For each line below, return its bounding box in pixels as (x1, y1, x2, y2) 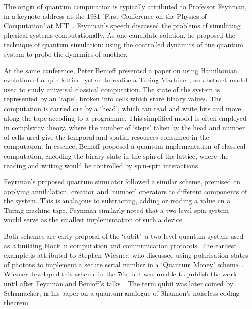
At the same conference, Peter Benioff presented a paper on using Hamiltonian (4, 65, 237, 75)
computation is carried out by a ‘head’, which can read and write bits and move (4, 103, 241, 113)
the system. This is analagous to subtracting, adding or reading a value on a (4, 195, 231, 206)
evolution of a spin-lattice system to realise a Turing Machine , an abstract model (4, 75, 248, 85)
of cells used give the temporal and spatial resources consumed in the (4, 131, 209, 142)
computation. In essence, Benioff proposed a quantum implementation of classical (4, 141, 246, 151)
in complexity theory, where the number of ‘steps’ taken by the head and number (4, 122, 245, 132)
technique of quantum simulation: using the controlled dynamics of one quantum (4, 39, 243, 49)
